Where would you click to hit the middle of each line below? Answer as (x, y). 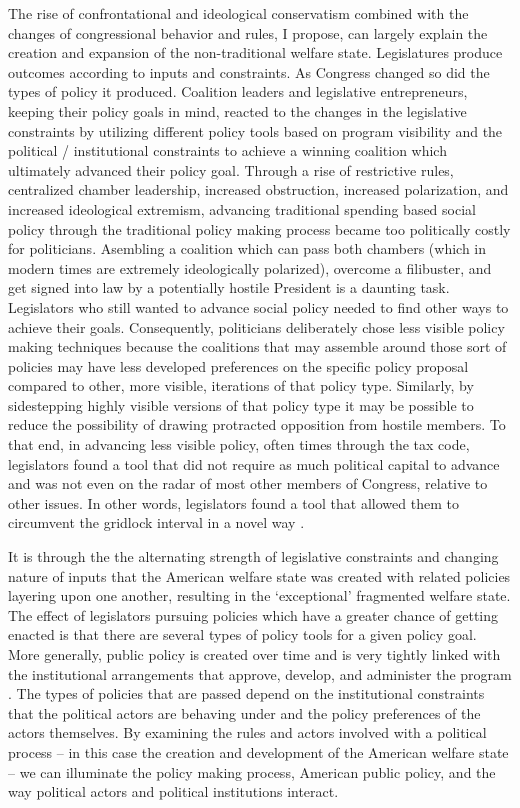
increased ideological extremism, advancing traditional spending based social (242, 208)
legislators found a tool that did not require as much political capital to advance (254, 463)
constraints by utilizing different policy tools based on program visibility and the (255, 130)
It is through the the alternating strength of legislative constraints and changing (253, 556)
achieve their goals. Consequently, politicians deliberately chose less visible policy (256, 326)
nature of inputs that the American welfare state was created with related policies (259, 575)
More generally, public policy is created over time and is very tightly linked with (254, 654)
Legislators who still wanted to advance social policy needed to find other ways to (258, 306)
